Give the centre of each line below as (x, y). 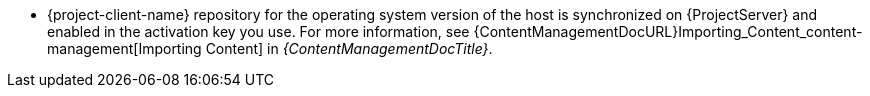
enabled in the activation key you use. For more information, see (258, 31)
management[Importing (124, 48)
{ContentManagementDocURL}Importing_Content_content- (668, 31)
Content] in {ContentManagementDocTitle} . (349, 48)
